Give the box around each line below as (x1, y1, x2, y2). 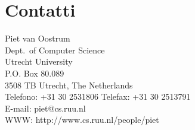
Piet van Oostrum (5, 32, 70, 45)
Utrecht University (5, 55, 73, 68)
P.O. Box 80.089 (5, 66, 64, 79)
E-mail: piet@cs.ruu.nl (5, 102, 86, 114)
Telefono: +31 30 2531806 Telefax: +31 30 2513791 (5, 90, 191, 103)
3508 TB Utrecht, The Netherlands (5, 78, 133, 91)
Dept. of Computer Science (5, 43, 105, 56)
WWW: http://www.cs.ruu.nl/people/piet (5, 113, 159, 126)
